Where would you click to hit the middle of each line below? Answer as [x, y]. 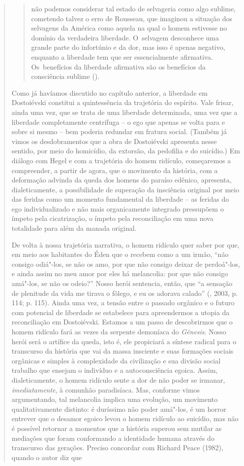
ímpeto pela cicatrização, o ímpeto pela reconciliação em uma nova [112, 218]
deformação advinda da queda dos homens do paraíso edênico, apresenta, [122, 180]
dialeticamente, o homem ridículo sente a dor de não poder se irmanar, [118, 379]
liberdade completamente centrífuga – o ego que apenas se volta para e [118, 122]
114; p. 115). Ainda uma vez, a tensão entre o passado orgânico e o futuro [123, 303]
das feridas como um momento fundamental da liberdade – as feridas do [120, 199]
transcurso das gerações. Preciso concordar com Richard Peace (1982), [117, 448]
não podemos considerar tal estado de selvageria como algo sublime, [134, 8]
